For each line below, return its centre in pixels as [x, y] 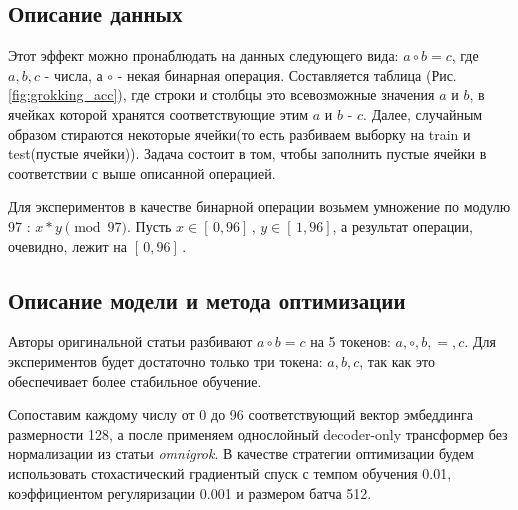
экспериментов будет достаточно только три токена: [165, 360]
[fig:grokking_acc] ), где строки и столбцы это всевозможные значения [221, 94]
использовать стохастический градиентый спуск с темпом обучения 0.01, [230, 472]
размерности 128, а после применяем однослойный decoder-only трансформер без [258, 433]
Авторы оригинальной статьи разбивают [130, 341]
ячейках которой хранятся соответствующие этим [158, 113]
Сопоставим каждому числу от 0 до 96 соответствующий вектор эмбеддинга [240, 414]
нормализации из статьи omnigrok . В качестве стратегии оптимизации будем [241, 453]
